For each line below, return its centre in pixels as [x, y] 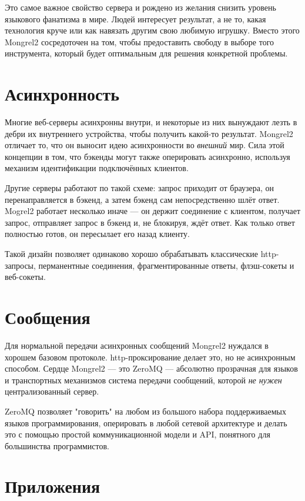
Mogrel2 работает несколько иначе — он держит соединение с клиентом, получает [153, 211]
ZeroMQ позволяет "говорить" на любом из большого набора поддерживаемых [146, 411]
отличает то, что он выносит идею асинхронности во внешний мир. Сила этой [145, 145]
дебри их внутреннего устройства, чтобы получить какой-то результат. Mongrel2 [149, 133]
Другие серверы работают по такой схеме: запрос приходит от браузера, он [139, 188]
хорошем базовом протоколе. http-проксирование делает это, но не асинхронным [150, 357]
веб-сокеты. [25, 277]
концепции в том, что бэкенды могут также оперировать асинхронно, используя [148, 156]
